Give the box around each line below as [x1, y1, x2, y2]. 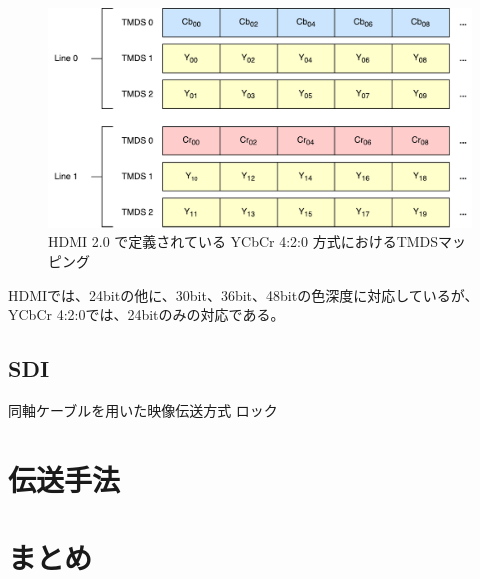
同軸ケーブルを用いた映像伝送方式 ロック [8, 400, 278, 421]
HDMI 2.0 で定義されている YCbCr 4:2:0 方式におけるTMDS [48, 231, 439, 252]
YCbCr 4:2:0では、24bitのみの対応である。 [8, 304, 285, 325]
